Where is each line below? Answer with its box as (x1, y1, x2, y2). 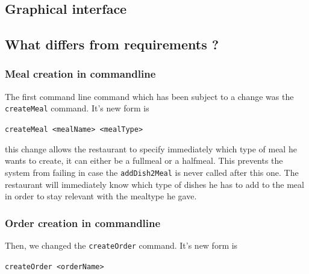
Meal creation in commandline (5, 66, 156, 81)
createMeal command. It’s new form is (5, 102, 149, 114)
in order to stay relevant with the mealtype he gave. (5, 190, 197, 202)
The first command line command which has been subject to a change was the (5, 90, 294, 102)
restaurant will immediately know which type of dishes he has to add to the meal (5, 178, 304, 190)
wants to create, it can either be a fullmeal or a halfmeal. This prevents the (5, 154, 283, 167)
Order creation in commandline (5, 215, 161, 230)
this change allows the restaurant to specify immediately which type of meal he (5, 142, 297, 155)
